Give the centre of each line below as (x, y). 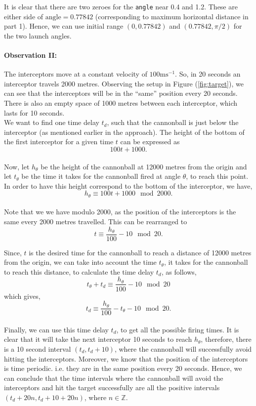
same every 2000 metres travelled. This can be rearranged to (96, 221)
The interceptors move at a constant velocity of (76, 74)
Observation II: (31, 55)
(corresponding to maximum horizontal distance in (172, 16)
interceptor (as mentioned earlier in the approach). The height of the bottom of (124, 132)
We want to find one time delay (52, 122)
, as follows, (179, 271)
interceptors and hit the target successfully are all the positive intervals (112, 387)
